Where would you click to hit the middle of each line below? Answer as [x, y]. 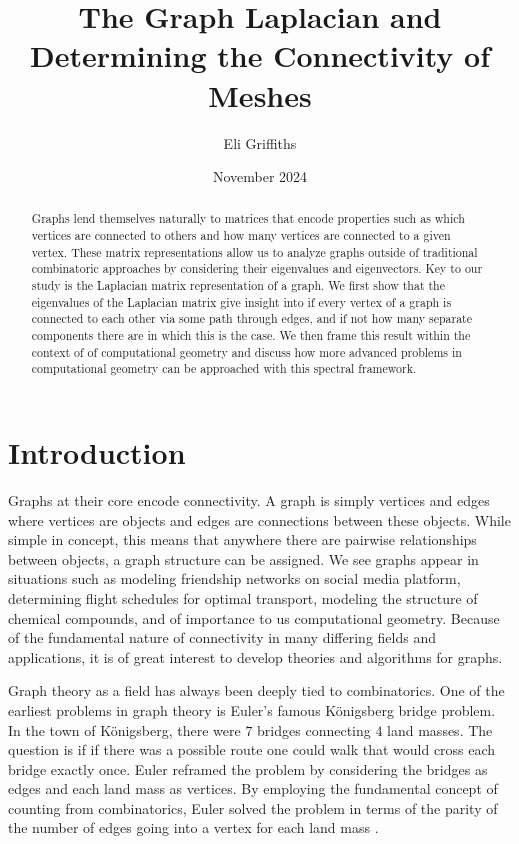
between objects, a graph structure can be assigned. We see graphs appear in [243, 558]
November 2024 [260, 176]
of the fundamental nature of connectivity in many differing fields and [222, 637]
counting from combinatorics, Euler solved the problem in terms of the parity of [253, 807]
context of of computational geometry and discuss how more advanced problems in [246, 351]
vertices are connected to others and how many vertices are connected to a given [241, 235]
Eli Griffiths [260, 142]
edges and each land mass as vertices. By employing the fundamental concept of [253, 788]
